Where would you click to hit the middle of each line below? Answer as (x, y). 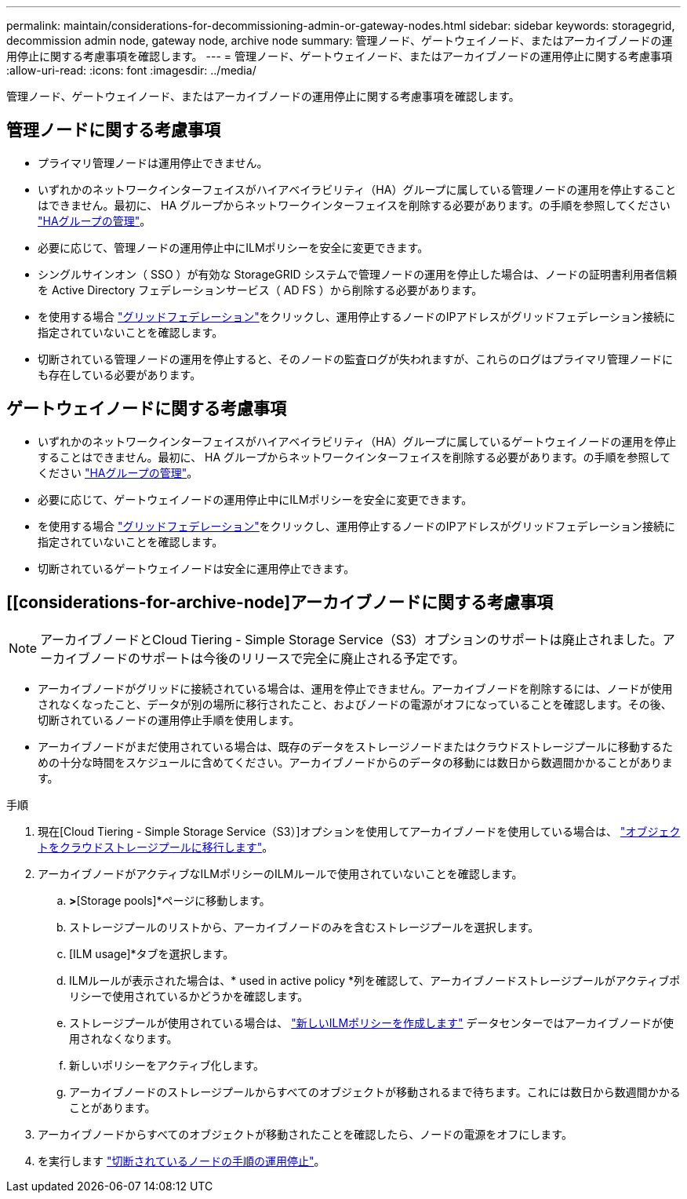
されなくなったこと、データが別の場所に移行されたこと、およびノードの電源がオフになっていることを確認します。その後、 (355, 704)
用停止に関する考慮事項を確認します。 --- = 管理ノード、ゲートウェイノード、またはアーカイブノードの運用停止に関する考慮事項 (340, 56)
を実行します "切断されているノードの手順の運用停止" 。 (182, 1161)
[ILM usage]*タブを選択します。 (152, 953)
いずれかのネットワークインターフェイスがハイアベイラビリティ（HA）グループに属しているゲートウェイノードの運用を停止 (357, 441)
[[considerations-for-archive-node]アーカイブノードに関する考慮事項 (280, 603)
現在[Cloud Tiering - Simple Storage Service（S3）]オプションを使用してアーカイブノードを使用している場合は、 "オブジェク (359, 831)
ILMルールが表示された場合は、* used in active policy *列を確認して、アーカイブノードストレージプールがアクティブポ (375, 980)
